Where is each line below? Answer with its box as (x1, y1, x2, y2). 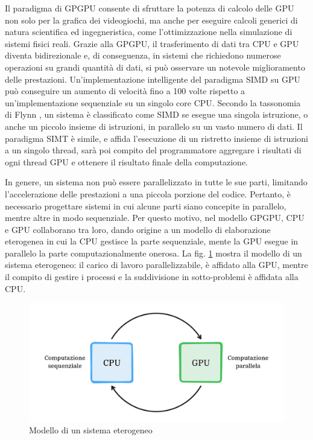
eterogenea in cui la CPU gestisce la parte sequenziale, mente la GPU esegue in (5, 235, 299, 247)
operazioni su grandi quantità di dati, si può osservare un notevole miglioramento (5, 60, 305, 73)
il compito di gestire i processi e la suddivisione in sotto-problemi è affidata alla (5, 270, 299, 283)
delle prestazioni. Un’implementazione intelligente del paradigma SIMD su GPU (5, 72, 300, 85)
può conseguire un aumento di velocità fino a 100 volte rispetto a (5, 84, 245, 97)
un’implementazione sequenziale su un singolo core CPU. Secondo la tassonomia (5, 96, 301, 109)
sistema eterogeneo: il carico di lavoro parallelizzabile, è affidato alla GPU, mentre (5, 258, 308, 271)
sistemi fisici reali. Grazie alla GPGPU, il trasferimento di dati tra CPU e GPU (5, 37, 299, 49)
